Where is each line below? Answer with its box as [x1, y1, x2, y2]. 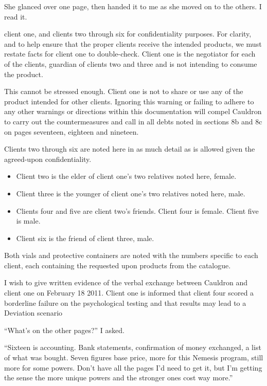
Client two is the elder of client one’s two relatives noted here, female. [16, 171, 237, 181]
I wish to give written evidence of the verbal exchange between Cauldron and [4, 277, 248, 288]
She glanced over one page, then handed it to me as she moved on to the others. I [4, 1, 262, 11]
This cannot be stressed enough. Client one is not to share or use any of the [4, 86, 243, 97]
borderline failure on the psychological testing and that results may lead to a [4, 297, 246, 308]
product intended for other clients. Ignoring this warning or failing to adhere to [4, 96, 254, 106]
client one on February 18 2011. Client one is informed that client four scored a [4, 287, 254, 298]
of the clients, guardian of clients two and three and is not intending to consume [4, 58, 257, 69]
